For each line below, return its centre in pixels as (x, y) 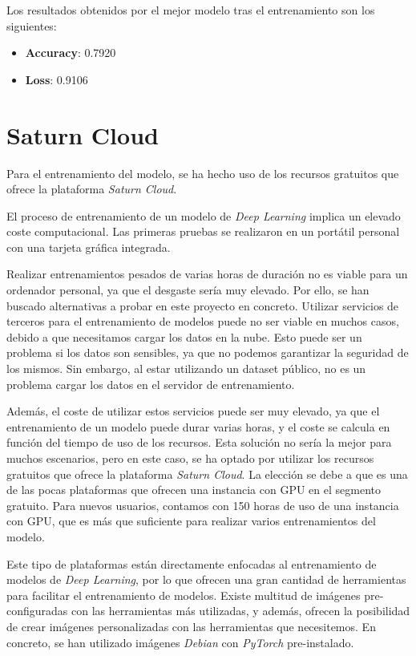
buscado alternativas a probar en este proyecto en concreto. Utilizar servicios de (203, 305)
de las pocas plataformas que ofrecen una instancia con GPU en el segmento (194, 490)
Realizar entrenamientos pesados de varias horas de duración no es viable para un (207, 274)
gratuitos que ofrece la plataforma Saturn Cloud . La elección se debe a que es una (207, 474)
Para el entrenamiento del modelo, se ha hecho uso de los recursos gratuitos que (203, 173)
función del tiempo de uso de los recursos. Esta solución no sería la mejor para (199, 442)
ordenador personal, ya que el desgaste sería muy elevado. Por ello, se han (188, 290)
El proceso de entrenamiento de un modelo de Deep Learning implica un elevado (204, 215)
